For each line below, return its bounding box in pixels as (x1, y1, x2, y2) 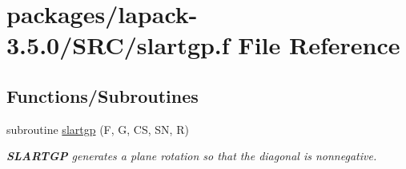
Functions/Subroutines (6, 83, 199, 108)
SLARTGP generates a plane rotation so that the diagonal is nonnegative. (6, 147, 377, 164)
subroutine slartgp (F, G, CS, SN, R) (6, 120, 189, 137)
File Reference (238, 29, 400, 61)
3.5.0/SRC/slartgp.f (6, 29, 230, 61)
